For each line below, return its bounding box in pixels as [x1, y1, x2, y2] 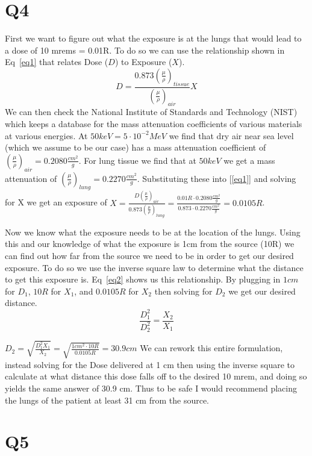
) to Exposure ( [114, 55, 172, 68]
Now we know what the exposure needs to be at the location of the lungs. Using [5, 225, 301, 238]
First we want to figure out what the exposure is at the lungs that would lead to [5, 32, 302, 45]
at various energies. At [5, 129, 88, 142]
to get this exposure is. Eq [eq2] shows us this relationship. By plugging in [5, 273, 281, 286]
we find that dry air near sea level [169, 129, 294, 142]
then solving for [154, 284, 213, 297]
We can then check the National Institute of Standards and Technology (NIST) [5, 105, 298, 118]
